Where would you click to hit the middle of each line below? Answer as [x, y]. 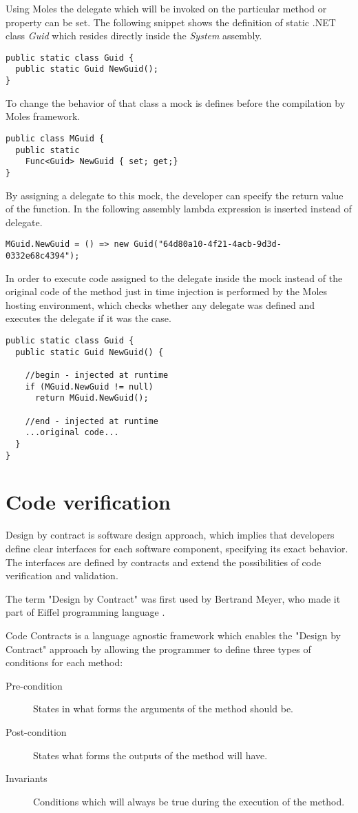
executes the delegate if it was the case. [88, 318]
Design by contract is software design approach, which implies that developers [170, 535]
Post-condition [36, 731]
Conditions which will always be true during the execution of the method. [189, 801]
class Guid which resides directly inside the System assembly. [134, 36]
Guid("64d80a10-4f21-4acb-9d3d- [208, 244]
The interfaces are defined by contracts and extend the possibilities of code [164, 562]
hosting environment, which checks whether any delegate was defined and [160, 304]
